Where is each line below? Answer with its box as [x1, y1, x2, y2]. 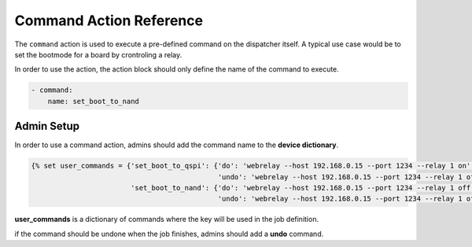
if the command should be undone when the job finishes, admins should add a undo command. [14, 229, 324, 238]
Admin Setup [14, 120, 80, 133]
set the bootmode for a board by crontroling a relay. [14, 50, 183, 59]
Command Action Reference [14, 12, 204, 29]
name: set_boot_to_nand [47, 97, 139, 105]
